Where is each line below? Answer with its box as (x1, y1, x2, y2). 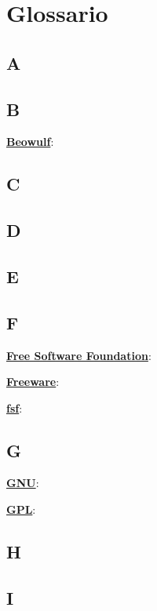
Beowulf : (6, 133, 54, 150)
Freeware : (6, 373, 60, 390)
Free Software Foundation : (6, 347, 152, 363)
